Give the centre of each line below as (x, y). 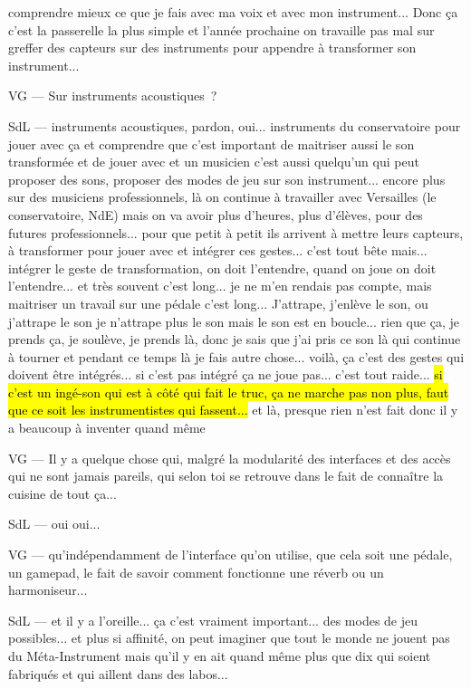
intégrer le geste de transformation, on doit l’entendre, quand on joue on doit (222, 268)
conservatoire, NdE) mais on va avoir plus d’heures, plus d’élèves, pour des (216, 214)
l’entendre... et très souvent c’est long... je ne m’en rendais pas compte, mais (220, 286)
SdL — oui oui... (54, 524)
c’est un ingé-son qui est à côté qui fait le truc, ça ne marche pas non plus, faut (229, 392)
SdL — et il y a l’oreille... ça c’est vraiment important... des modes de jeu (213, 620)
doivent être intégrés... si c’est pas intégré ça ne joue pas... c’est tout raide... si (226, 374)
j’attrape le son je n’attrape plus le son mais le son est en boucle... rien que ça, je (234, 321)
